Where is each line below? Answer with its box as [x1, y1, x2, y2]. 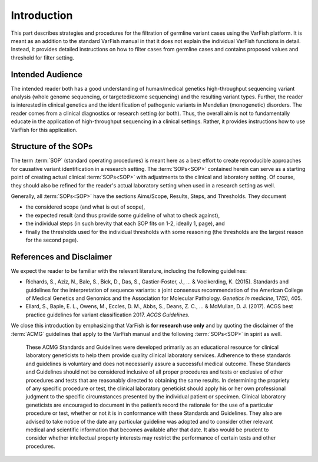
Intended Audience [11, 70, 83, 80]
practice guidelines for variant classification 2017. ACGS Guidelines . [25, 311, 190, 318]
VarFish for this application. [11, 126, 78, 133]
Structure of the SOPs [11, 141, 93, 151]
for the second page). [25, 236, 79, 243]
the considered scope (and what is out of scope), [25, 203, 145, 210]
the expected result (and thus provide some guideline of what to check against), [25, 212, 220, 219]
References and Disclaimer [11, 252, 112, 262]
